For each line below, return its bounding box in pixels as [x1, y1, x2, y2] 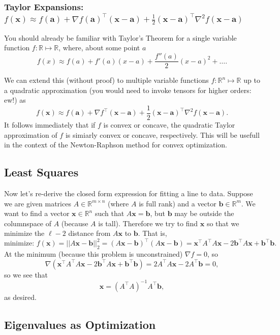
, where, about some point [58, 42, 140, 53]
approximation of [4, 129, 57, 140]
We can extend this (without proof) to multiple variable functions [4, 75, 209, 85]
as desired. [4, 291, 37, 302]
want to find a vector [4, 208, 70, 219]
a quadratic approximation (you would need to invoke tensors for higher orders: [4, 84, 252, 95]
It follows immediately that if [4, 119, 96, 130]
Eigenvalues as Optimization [4, 316, 156, 332]
